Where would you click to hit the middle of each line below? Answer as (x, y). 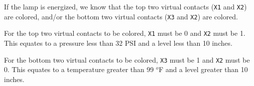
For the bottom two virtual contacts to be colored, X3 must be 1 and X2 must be (127, 59)
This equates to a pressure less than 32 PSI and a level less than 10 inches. (118, 43)
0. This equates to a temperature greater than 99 (79, 69)
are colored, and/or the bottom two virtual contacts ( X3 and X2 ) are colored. (121, 16)
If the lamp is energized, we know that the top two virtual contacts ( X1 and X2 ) (126, 6)
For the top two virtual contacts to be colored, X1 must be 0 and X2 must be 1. (125, 33)
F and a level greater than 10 (203, 69)
